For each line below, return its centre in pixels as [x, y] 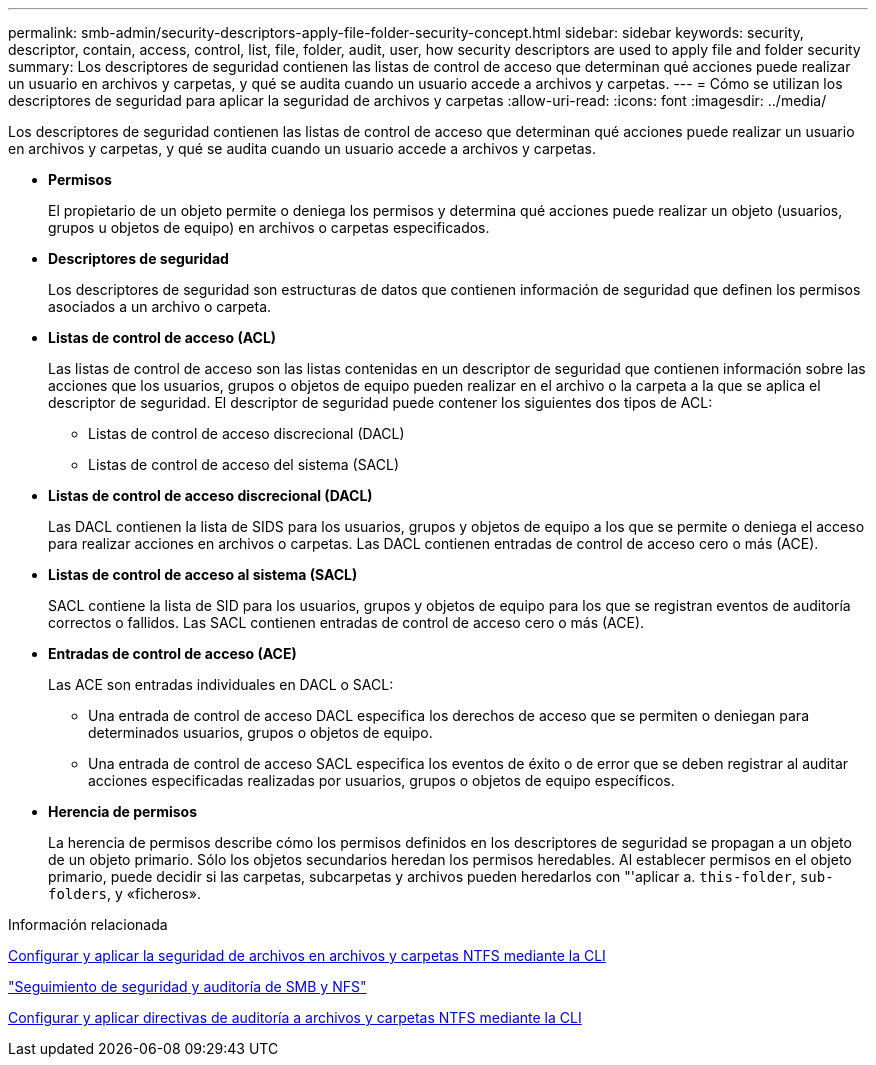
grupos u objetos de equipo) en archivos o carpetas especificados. [269, 227]
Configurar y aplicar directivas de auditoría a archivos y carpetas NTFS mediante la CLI [295, 1017]
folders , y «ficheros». [124, 893]
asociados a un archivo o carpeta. [160, 306]
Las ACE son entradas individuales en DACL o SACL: [221, 684]
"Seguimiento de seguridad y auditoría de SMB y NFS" [187, 986]
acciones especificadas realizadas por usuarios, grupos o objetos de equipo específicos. [381, 780]
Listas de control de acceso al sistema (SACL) [203, 574]
